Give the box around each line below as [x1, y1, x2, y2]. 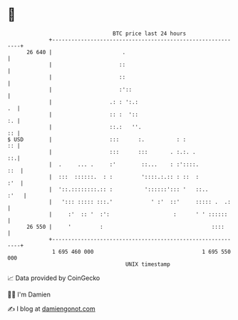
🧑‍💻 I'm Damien [7, 290, 51, 299]
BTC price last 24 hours [113, 30, 187, 37]
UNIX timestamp [125, 260, 171, 268]
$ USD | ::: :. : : [7, 135, 187, 143]
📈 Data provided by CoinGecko [7, 274, 100, 282]
